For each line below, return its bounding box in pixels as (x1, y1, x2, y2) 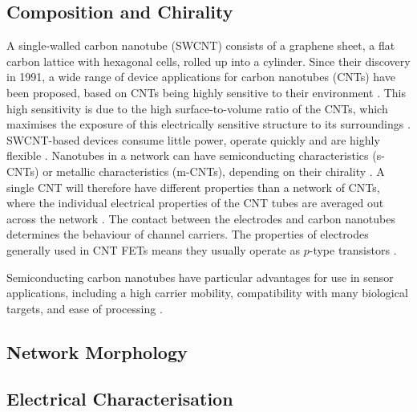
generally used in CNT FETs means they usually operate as (6, 241, 301, 258)
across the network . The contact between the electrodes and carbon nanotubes (6, 210, 395, 226)
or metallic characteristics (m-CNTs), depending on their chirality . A (43, 162, 385, 179)
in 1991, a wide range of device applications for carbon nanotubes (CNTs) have (6, 68, 395, 85)
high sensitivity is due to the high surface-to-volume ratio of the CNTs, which (6, 100, 388, 116)
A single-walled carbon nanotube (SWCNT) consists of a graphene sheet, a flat (6, 37, 395, 54)
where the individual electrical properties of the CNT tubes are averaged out (6, 194, 384, 211)
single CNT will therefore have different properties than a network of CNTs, (6, 178, 380, 195)
